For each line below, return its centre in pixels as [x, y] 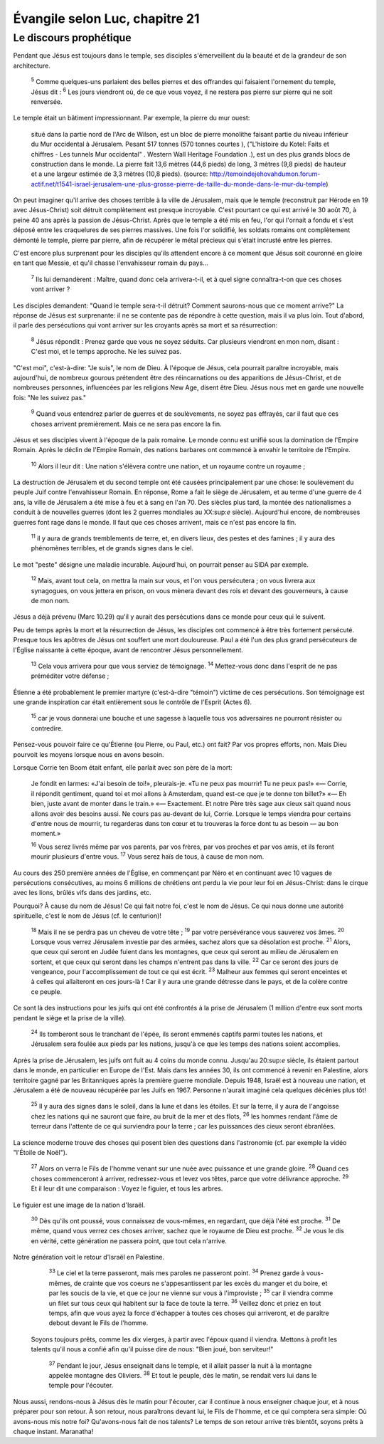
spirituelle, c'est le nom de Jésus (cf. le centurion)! [87, 916]
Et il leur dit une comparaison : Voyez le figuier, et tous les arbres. [127, 1188]
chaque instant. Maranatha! [53, 1431]
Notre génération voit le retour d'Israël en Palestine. [89, 1257]
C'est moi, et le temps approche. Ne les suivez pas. [106, 352]
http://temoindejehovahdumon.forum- [265, 174]
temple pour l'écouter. [81, 1386]
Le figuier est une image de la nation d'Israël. [79, 1205]
